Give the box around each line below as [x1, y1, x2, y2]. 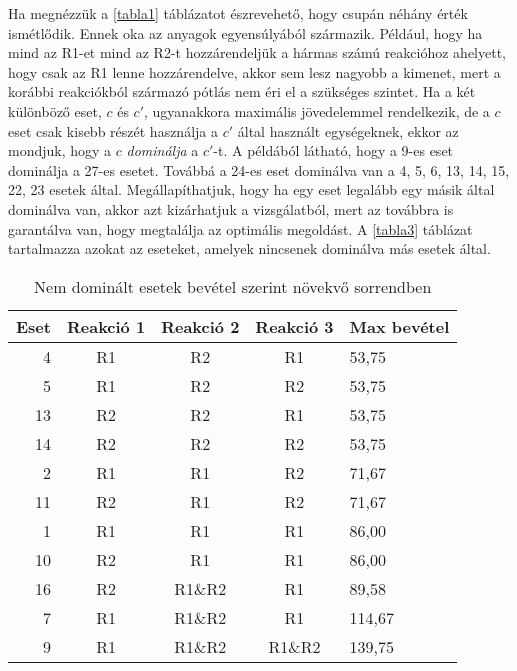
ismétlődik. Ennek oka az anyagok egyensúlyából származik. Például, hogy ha [8, 22, 483, 43]
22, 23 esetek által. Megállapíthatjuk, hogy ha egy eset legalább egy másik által [8, 179, 495, 200]
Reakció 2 [161, 314, 240, 338]
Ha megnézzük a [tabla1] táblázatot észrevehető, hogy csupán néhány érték [8, 3, 468, 23]
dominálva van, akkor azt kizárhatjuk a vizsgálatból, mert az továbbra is [8, 198, 454, 219]
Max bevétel [349, 314, 450, 338]
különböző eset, [8, 100, 102, 121]
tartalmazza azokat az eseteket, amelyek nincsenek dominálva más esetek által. [8, 238, 491, 259]
